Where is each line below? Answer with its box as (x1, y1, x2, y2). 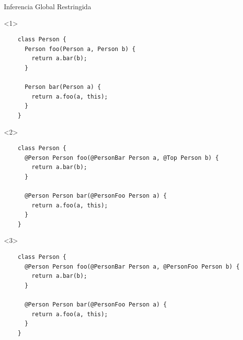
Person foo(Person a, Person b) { (24, 45, 136, 52)
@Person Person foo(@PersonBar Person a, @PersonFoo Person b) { (24, 263, 240, 270)
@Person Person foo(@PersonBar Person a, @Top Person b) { (24, 154, 219, 161)
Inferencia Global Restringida (4, 1, 91, 11)
